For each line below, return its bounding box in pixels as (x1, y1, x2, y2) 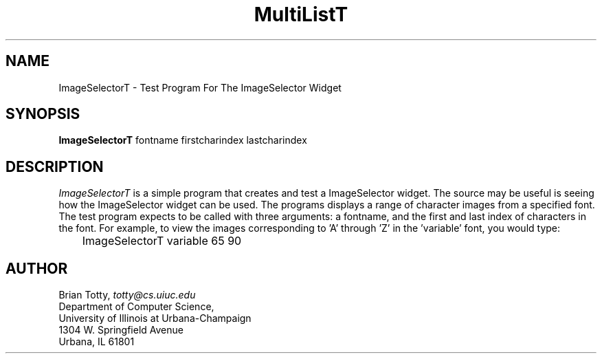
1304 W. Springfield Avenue (58, 324, 183, 336)
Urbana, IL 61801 (58, 336, 135, 348)
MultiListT (254, 3, 348, 26)
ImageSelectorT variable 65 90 (82, 234, 242, 248)
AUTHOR (5, 259, 68, 277)
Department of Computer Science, (58, 301, 214, 313)
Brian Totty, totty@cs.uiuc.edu (58, 289, 196, 301)
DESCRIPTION (5, 157, 104, 175)
